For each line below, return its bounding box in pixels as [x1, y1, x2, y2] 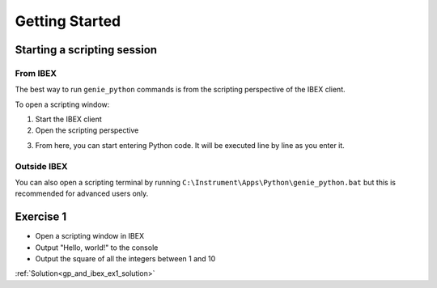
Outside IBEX [15, 160, 68, 172]
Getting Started [15, 12, 121, 30]
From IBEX [15, 67, 57, 78]
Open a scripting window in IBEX [35, 231, 145, 241]
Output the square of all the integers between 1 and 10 [35, 254, 216, 264]
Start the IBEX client [35, 114, 103, 125]
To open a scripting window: [15, 100, 110, 109]
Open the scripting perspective [35, 125, 139, 135]
